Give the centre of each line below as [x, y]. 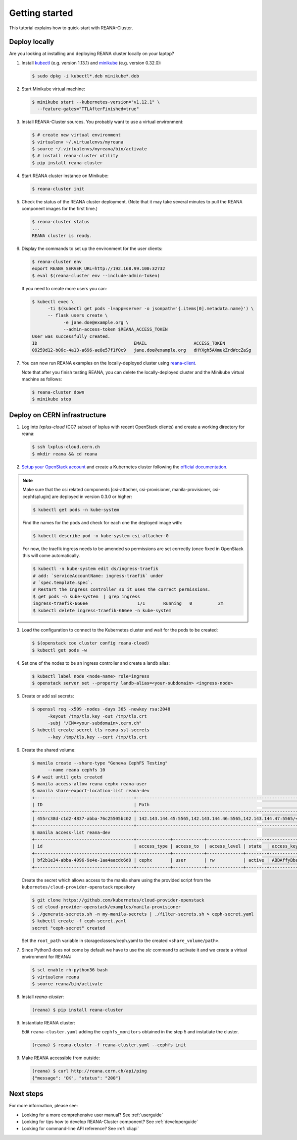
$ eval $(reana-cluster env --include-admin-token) [96, 276]
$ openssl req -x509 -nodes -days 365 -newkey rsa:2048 [101, 709]
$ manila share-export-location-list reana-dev [91, 791]
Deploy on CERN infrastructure [58, 415]
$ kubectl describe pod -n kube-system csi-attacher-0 [101, 536]
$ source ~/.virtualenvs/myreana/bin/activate [89, 149]
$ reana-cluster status [61, 222]
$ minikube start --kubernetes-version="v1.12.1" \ [96, 102]
